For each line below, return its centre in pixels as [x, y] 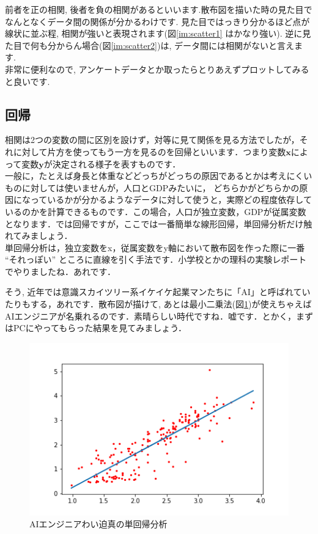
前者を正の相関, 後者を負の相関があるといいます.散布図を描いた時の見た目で [159, 9]
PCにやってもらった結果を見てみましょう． [100, 328]
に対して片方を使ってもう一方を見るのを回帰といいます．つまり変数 [150, 151]
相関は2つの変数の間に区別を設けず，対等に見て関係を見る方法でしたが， [152, 140]
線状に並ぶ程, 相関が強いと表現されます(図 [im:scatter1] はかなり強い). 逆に [154, 33]
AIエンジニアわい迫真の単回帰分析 [98, 524]
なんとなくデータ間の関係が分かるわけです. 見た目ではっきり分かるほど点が [157, 21]
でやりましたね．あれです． [61, 271]
